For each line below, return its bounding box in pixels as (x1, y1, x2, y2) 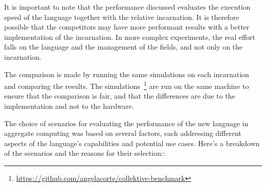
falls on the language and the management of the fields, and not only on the (4, 41, 243, 52)
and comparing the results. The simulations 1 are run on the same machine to (4, 79, 249, 91)
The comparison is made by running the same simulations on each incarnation (4, 68, 249, 79)
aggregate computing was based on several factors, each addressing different (4, 128, 241, 138)
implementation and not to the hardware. (4, 101, 134, 111)
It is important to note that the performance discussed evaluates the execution (4, 2, 251, 12)
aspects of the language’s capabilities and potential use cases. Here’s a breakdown (4, 137, 260, 148)
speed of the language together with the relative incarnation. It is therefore (4, 11, 239, 22)
